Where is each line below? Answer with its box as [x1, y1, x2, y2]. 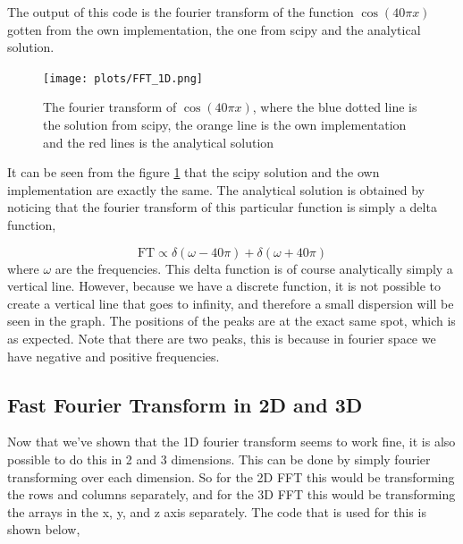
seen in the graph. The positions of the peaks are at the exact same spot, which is [7, 311, 456, 330]
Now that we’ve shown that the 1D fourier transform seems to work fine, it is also [7, 432, 456, 451]
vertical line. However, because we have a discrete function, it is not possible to [7, 276, 442, 295]
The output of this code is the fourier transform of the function [7, 3, 354, 21]
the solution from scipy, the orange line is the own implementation [43, 115, 407, 134]
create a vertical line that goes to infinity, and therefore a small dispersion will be [7, 293, 454, 312]
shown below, [7, 520, 80, 539]
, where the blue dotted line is [252, 98, 417, 116]
